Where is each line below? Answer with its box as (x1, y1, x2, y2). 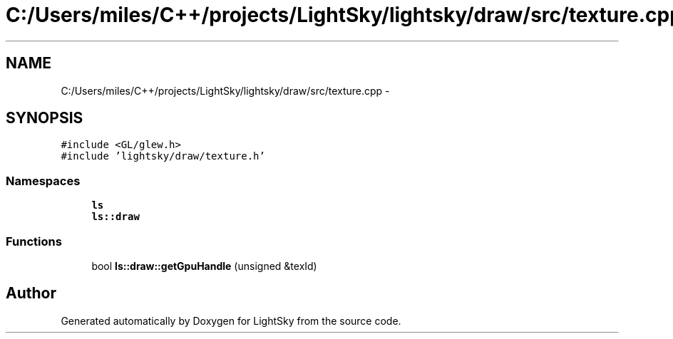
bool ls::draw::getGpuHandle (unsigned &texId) (91, 259, 317, 272)
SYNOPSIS (6, 109, 83, 127)
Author (6, 284, 56, 303)
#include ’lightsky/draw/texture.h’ (61, 150, 265, 162)
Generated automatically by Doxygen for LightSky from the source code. (61, 314, 401, 327)
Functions (6, 234, 62, 249)
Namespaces (6, 173, 81, 188)
